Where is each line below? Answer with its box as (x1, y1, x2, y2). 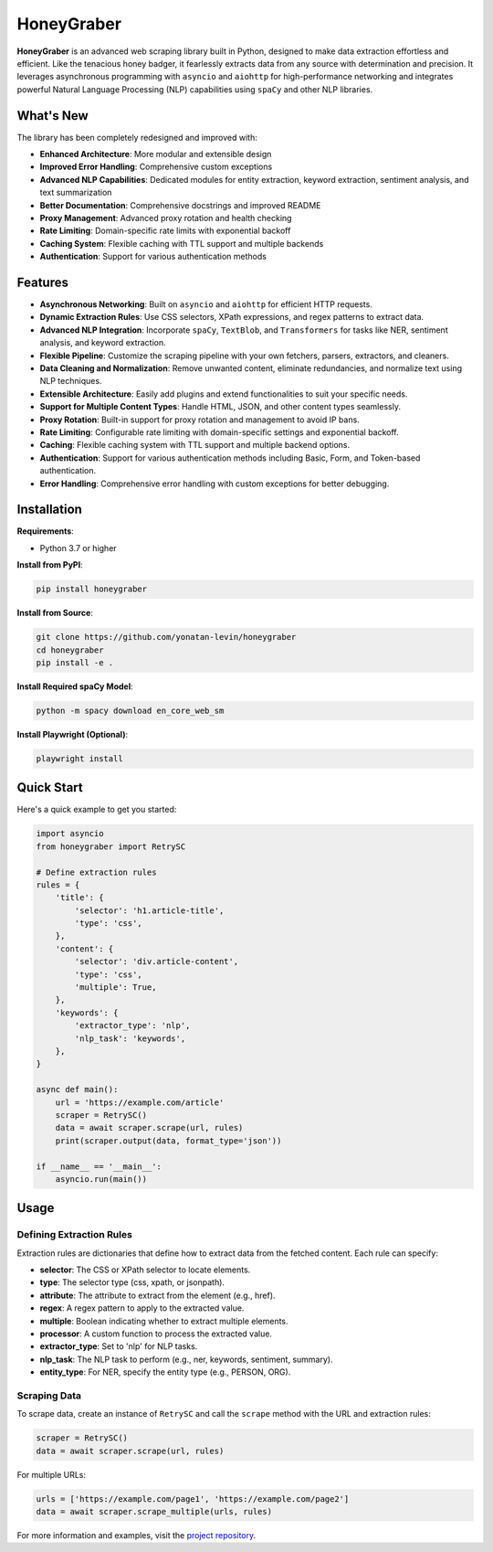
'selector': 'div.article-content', (74, 956, 239, 967)
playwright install (36, 753, 123, 763)
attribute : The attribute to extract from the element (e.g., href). (39, 1290, 276, 1301)
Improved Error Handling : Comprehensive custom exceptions (39, 161, 273, 173)
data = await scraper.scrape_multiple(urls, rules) (36, 1506, 273, 1517)
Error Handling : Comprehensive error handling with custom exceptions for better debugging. (39, 478, 390, 489)
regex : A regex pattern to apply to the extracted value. (39, 1302, 245, 1313)
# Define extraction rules (36, 866, 157, 877)
